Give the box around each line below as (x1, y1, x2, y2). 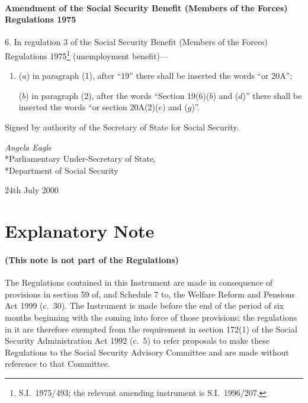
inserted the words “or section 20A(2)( (18, 101, 159, 113)
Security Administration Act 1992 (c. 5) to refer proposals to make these (5, 334, 269, 347)
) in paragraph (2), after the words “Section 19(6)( (25, 89, 210, 101)
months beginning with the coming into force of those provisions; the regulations (5, 311, 297, 323)
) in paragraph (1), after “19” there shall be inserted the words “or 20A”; (26, 69, 293, 82)
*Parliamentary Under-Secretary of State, (5, 152, 156, 165)
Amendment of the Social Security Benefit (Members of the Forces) (5, 1, 288, 14)
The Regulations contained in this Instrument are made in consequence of (5, 276, 273, 289)
